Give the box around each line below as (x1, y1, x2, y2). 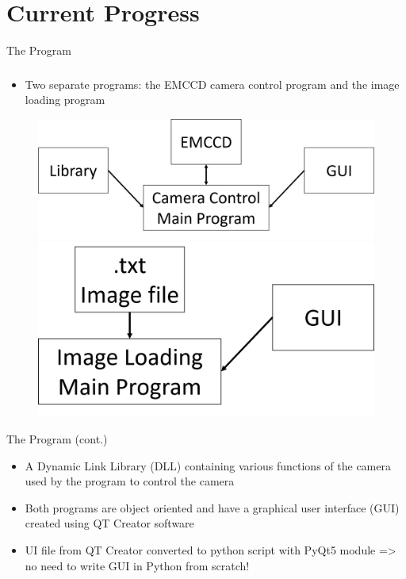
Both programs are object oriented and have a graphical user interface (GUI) (25, 499, 400, 516)
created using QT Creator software (25, 515, 194, 531)
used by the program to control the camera (25, 473, 235, 489)
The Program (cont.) (6, 431, 108, 447)
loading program (25, 91, 105, 108)
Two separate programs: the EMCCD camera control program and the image (25, 75, 400, 92)
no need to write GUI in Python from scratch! (25, 557, 250, 573)
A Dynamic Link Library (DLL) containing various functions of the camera (25, 457, 391, 474)
